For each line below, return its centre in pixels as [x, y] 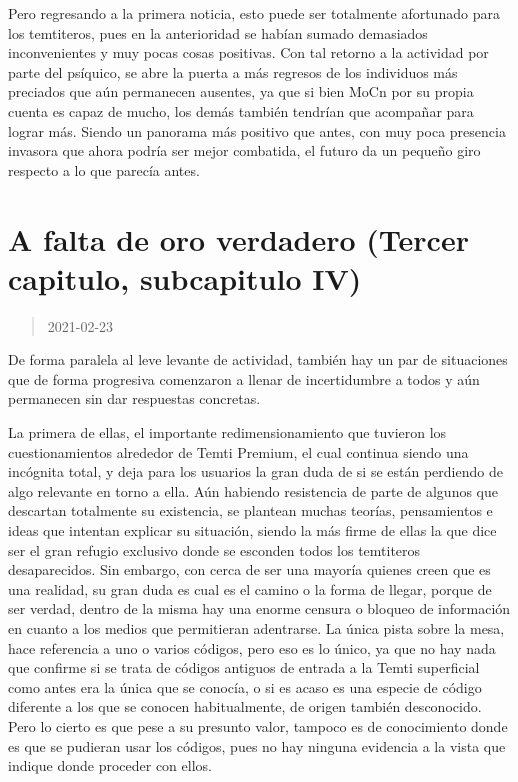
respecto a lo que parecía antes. [104, 169]
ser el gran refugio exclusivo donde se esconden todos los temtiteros [214, 549]
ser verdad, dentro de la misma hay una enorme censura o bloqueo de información [259, 608]
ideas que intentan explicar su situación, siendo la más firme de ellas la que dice [252, 530]
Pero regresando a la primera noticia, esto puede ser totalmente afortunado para [254, 13]
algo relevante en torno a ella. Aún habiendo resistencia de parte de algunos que [253, 490]
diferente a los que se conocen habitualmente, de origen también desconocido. [245, 706]
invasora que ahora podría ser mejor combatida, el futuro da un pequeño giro [244, 150]
